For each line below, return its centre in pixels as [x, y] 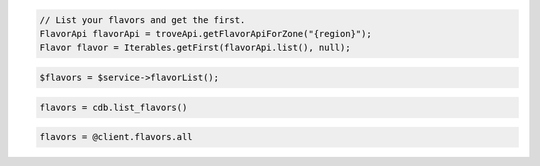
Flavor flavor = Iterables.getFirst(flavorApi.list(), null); [195, 48]
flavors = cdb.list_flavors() [113, 107]
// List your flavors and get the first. [142, 19]
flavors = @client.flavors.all [116, 137]
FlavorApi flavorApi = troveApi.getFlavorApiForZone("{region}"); [205, 33]
